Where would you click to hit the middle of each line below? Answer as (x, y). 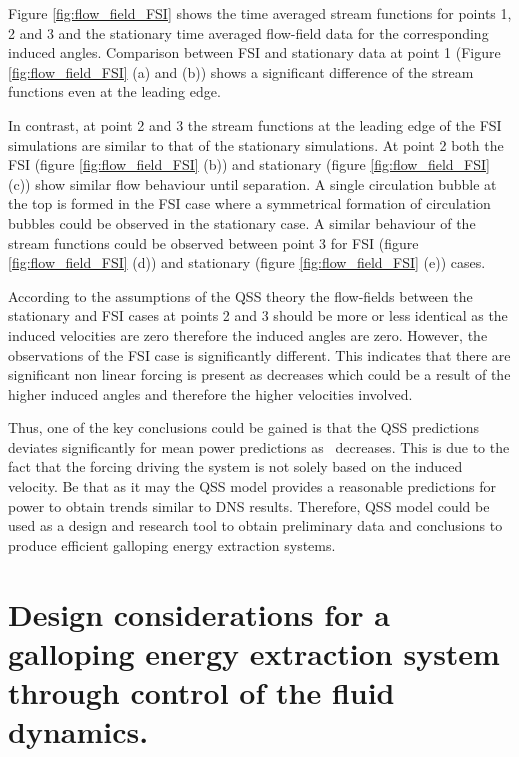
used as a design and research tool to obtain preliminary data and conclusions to (255, 525)
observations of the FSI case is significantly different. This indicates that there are (259, 354)
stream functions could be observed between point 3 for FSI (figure (213, 242)
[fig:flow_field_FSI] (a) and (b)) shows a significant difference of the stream (241, 71)
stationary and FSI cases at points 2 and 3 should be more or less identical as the (258, 315)
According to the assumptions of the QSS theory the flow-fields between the (240, 295)
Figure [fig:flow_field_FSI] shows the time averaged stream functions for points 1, (260, 13)
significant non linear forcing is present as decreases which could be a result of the (259, 374)
